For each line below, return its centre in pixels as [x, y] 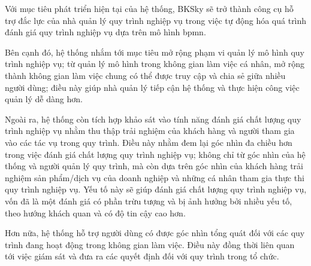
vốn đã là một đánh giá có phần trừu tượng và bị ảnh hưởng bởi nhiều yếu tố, [149, 201]
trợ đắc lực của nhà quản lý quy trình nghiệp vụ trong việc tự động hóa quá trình [156, 20]
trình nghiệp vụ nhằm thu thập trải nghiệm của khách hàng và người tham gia [150, 131]
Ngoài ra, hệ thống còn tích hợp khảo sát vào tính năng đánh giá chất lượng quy [153, 119]
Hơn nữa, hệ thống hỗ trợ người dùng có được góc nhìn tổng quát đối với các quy [155, 233]
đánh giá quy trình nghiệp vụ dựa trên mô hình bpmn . [105, 32]
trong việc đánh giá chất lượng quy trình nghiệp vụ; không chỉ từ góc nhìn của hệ [155, 154]
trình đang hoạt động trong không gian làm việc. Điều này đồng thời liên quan [150, 244]
